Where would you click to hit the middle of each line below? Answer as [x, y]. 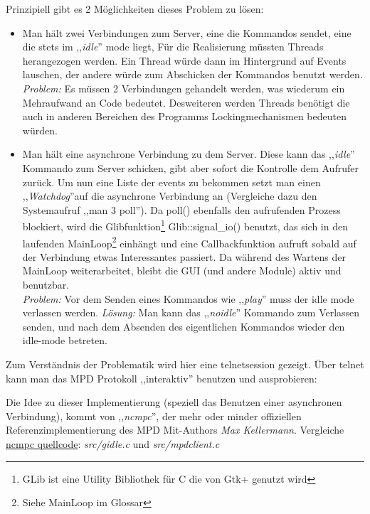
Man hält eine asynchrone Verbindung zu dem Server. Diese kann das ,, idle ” [189, 154]
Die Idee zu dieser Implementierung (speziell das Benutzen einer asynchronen [174, 402]
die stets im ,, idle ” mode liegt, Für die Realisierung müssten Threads [173, 47]
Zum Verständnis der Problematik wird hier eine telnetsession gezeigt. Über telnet [185, 364]
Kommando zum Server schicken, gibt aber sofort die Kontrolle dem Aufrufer [190, 167]
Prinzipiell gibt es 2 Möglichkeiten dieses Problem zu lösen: [135, 9]
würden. [40, 130]
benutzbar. [46, 284]
